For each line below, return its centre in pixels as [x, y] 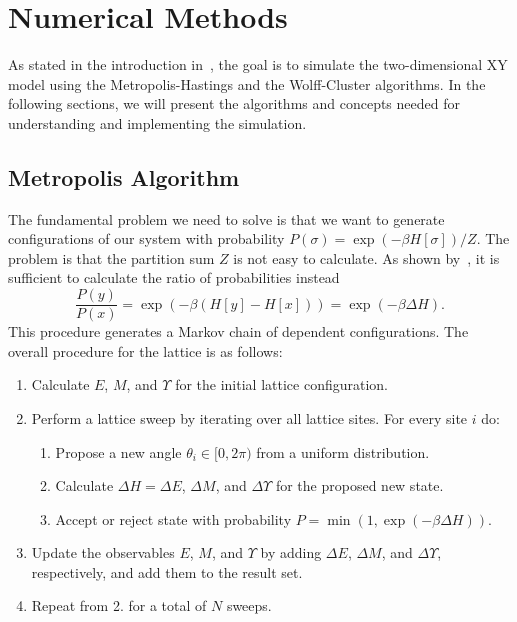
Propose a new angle [118, 451]
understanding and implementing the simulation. [157, 122]
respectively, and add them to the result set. [167, 571]
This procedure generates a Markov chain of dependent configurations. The [238, 331]
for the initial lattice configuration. [281, 384]
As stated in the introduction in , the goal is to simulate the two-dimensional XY [258, 64]
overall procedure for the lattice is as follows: [145, 350]
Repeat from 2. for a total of [119, 605]
